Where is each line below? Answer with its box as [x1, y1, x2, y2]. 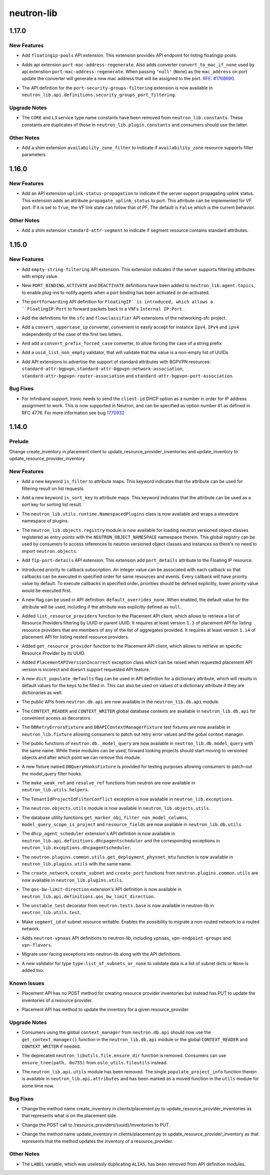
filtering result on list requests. [21, 485, 85, 491]
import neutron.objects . [21, 548, 77, 554]
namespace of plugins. [21, 518, 69, 524]
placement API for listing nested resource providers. [21, 634, 129, 640]
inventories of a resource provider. [21, 997, 93, 1003]
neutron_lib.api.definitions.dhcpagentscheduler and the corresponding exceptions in [21, 837, 220, 843]
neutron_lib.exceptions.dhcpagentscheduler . [21, 844, 131, 851]
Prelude [9, 438, 29, 445]
